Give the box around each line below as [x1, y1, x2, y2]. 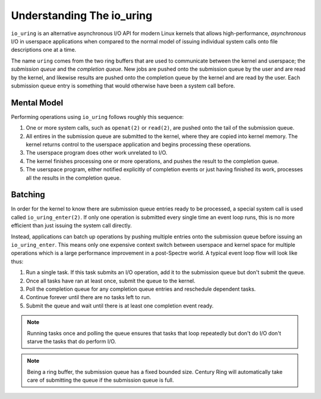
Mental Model [11, 98, 64, 108]
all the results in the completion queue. [26, 174, 121, 181]
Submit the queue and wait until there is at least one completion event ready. [26, 302, 214, 309]
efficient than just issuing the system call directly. [11, 222, 132, 229]
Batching [11, 190, 46, 200]
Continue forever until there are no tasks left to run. [26, 294, 152, 301]
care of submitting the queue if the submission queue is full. [27, 376, 174, 384]
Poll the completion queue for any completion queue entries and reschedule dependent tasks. [26, 285, 256, 293]
